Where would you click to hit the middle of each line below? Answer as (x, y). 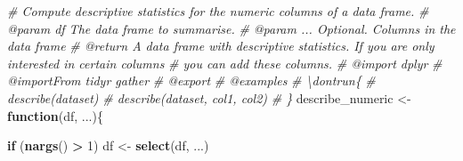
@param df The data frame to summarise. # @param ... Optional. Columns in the (231, 28)
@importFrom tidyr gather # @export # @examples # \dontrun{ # (191, 80)
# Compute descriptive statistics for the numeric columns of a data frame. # (218, 11)
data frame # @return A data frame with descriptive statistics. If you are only (221, 46)
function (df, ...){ (55, 115)
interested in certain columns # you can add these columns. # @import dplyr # (225, 63)
